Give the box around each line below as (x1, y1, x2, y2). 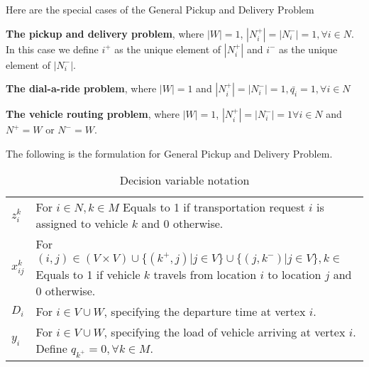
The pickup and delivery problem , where (6, 26, 204, 40)
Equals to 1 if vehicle (35, 266, 141, 283)
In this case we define (6, 41, 99, 56)
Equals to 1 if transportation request (123, 199, 305, 216)
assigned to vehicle (35, 215, 128, 232)
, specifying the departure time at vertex (104, 303, 306, 320)
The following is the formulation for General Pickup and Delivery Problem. (6, 146, 333, 160)
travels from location (153, 266, 257, 283)
